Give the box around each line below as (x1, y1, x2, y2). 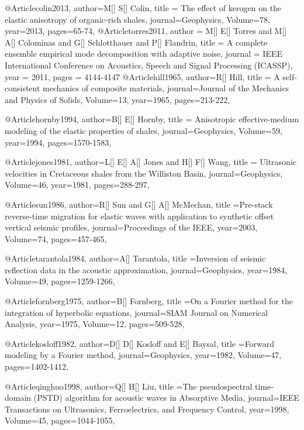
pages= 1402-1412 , (5, 360, 68, 373)
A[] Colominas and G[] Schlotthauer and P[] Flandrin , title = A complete (5, 36, 268, 48)
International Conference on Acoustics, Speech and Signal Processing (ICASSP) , (5, 59, 293, 71)
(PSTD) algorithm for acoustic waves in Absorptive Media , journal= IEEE (33, 391, 299, 404)
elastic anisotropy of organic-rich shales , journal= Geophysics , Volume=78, (5, 13, 270, 25)
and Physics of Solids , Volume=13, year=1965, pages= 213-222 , (5, 93, 230, 105)
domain (5, 391, 32, 404)
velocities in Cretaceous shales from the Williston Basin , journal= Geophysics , (5, 167, 283, 179)
